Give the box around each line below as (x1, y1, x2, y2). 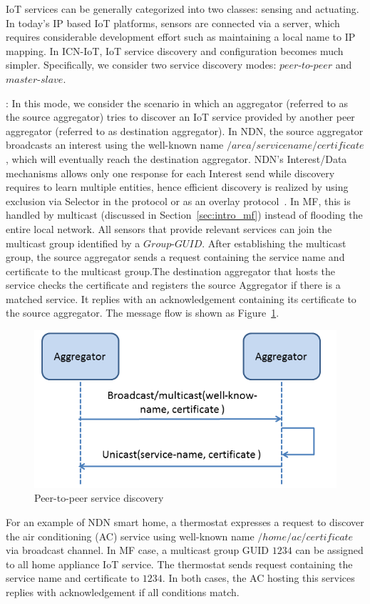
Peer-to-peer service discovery (34, 490, 164, 505)
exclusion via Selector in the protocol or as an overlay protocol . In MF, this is (6, 193, 351, 208)
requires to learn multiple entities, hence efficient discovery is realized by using (6, 179, 349, 194)
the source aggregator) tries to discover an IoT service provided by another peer (6, 109, 355, 124)
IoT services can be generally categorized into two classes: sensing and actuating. (6, 1, 359, 16)
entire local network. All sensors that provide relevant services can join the (6, 221, 332, 236)
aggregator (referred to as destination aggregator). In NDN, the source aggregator (6, 123, 364, 138)
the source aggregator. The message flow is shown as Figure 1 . (6, 305, 279, 320)
